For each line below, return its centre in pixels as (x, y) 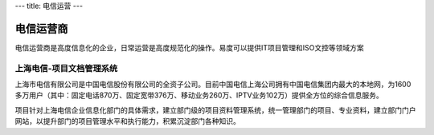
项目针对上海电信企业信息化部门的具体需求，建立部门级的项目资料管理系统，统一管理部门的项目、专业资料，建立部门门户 (215, 110)
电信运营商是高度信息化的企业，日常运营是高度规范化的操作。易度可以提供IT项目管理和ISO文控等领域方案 (190, 47)
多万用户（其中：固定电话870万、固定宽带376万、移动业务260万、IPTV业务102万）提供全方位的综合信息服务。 (199, 95)
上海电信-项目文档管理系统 (66, 68)
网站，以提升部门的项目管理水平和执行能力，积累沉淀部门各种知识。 (127, 121)
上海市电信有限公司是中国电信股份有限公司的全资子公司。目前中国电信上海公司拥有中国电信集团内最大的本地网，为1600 (213, 85)
